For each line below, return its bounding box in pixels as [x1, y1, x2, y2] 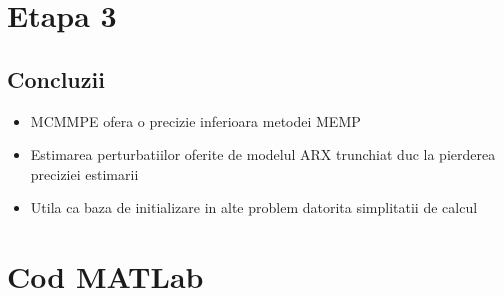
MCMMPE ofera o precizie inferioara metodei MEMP [30, 110, 361, 131]
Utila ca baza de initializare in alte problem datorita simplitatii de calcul [30, 197, 478, 218]
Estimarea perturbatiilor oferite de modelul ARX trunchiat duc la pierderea [30, 144, 496, 165]
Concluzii [7, 63, 105, 94]
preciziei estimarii [30, 163, 139, 184]
